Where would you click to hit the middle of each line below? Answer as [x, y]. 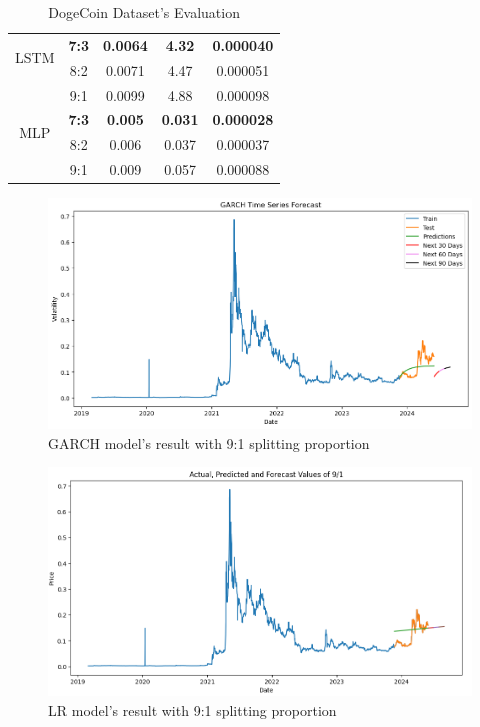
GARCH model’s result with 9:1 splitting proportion [209, 442]
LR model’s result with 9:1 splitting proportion [192, 709]
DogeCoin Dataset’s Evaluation [144, 12]
